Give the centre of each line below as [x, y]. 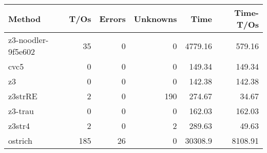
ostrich [20, 140]
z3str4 [19, 126]
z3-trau [21, 111]
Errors [112, 18]
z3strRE [23, 96]
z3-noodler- [28, 40]
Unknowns [155, 18]
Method [25, 18]
